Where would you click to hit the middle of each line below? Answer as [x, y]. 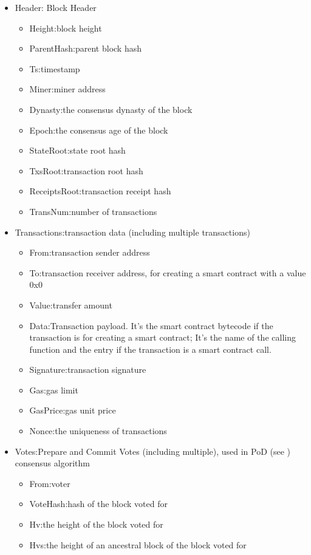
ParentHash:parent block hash [85, 48]
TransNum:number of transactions [93, 211]
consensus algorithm [52, 463]
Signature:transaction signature [88, 369]
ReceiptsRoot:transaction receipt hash [100, 191]
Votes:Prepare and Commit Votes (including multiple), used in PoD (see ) [153, 451]
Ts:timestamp [55, 68]
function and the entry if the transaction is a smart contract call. [150, 349]
